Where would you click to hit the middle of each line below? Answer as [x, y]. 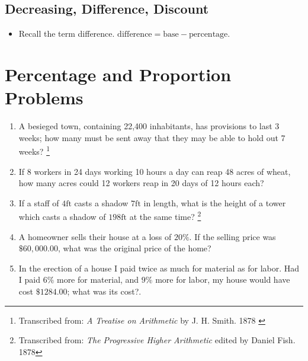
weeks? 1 [34, 150]
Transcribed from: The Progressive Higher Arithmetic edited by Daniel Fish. [157, 340]
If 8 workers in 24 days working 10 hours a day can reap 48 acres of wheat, [155, 171]
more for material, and [98, 279]
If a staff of [39, 202]
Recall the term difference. [67, 33]
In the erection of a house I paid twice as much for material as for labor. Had [159, 268]
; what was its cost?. [104, 291]
